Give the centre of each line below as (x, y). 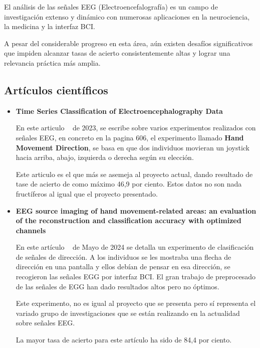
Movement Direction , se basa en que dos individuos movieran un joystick (133, 147)
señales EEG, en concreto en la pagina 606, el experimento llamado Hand (130, 137)
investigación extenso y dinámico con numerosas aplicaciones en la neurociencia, (127, 16)
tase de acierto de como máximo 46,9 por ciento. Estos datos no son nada (129, 184)
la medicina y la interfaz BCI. (50, 26)
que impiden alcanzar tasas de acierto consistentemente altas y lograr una (117, 53)
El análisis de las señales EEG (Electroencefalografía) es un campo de (111, 7)
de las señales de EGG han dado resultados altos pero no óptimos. (117, 286)
